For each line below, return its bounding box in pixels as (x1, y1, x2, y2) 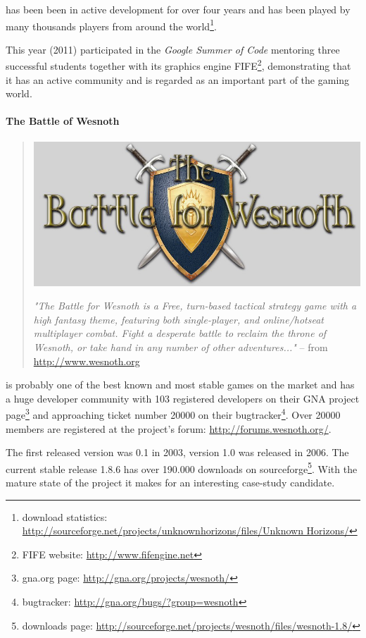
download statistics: (22, 509, 108, 524)
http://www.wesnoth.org (33, 353, 140, 368)
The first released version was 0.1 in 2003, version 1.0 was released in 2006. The (6, 445, 349, 460)
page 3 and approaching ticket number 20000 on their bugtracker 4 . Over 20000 (6, 405, 341, 422)
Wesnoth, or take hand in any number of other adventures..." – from (33, 339, 328, 354)
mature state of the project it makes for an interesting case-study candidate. (6, 474, 335, 489)
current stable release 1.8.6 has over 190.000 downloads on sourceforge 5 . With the (6, 459, 358, 476)
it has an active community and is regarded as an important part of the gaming (6, 72, 350, 87)
